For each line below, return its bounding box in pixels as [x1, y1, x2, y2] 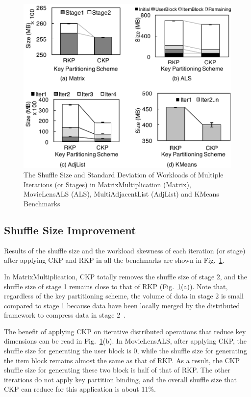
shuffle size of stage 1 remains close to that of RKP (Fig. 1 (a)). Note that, [4, 281, 228, 291]
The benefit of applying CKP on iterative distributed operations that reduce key [4, 326, 246, 336]
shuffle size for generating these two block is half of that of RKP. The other [4, 365, 230, 375]
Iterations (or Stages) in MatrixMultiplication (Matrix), [24, 179, 191, 189]
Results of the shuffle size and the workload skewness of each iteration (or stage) [4, 245, 246, 255]
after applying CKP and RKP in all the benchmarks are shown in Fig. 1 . [4, 255, 225, 265]
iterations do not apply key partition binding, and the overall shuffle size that [4, 374, 237, 384]
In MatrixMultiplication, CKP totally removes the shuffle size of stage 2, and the [4, 271, 248, 281]
